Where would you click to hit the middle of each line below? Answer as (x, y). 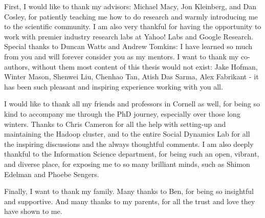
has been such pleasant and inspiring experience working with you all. (114, 86)
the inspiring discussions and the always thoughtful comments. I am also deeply (129, 144)
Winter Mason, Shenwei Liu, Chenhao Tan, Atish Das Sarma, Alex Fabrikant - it (131, 77)
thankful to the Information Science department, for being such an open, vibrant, (132, 154)
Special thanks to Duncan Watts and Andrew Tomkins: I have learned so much (128, 46)
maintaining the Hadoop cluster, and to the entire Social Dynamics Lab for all (127, 134)
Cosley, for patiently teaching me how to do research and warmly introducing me (131, 16)
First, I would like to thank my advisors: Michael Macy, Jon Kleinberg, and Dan (130, 6)
